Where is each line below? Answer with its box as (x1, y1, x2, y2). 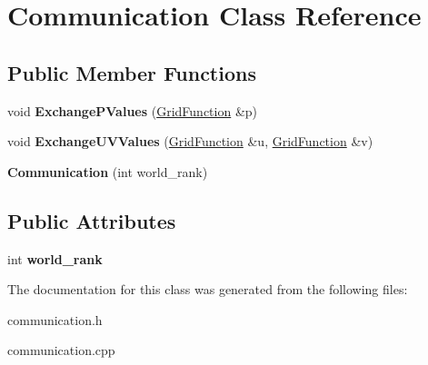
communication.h (7, 310, 103, 329)
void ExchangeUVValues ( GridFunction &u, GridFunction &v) (7, 132, 373, 151)
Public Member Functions (7, 58, 256, 86)
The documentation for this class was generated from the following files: (7, 280, 408, 299)
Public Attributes (7, 206, 176, 234)
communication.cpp (7, 340, 115, 360)
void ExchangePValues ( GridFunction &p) (7, 101, 258, 120)
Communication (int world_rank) (7, 162, 208, 181)
